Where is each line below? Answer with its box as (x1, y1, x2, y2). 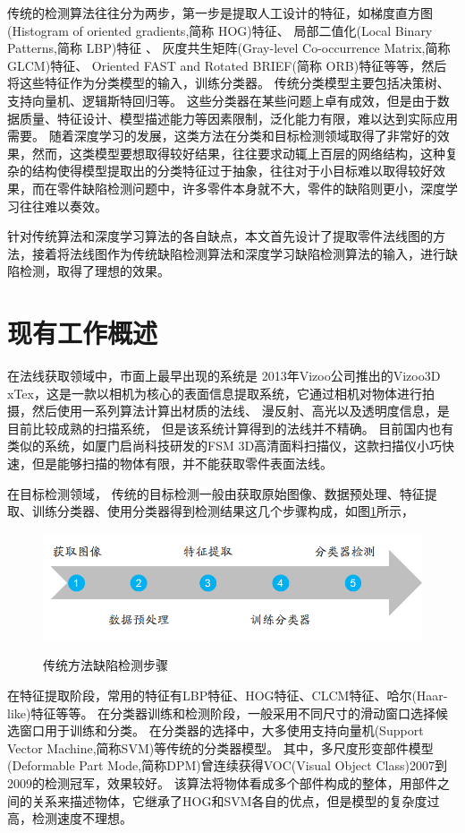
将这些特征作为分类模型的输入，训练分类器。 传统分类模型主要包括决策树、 (7, 73, 450, 92)
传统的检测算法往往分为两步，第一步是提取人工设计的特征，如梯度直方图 (7, 4, 433, 21)
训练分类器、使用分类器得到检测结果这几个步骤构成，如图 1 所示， (31, 502, 414, 520)
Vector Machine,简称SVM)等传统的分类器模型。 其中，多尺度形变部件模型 (7, 738, 434, 757)
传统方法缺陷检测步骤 (43, 656, 168, 674)
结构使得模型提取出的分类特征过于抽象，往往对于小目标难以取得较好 (31, 161, 433, 180)
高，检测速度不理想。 (7, 809, 132, 828)
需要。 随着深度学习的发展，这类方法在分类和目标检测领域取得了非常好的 (7, 126, 437, 145)
